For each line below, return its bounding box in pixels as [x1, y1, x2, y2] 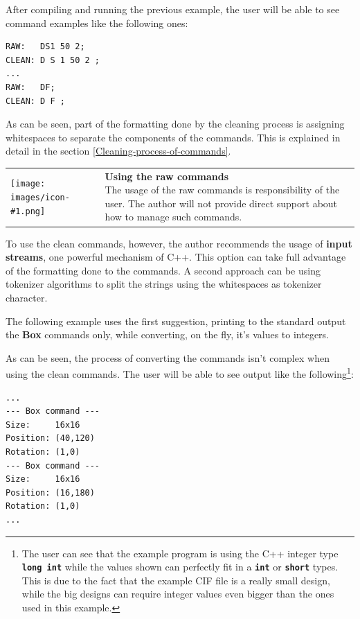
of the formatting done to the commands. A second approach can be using [6, 263, 321, 277]
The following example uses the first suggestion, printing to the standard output [6, 313, 346, 328]
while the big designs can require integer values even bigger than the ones [21, 586, 334, 601]
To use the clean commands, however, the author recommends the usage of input [6, 236, 352, 250]
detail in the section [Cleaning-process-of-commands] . [6, 143, 231, 158]
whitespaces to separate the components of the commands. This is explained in [6, 130, 341, 144]
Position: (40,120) [6, 433, 95, 444]
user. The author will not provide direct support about [105, 195, 338, 210]
